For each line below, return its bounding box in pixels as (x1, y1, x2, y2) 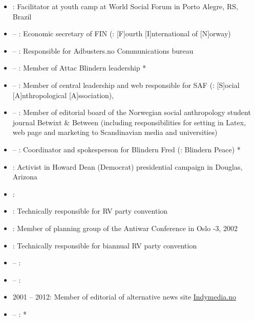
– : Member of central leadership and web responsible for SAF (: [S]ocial (12, 79, 240, 90)
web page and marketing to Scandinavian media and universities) (12, 127, 218, 137)
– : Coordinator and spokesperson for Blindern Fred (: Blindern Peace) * (12, 144, 241, 154)
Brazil (12, 11, 32, 21)
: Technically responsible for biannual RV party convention (12, 240, 197, 250)
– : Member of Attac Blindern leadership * (12, 62, 146, 73)
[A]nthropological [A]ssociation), (12, 89, 114, 100)
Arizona (12, 171, 37, 182)
